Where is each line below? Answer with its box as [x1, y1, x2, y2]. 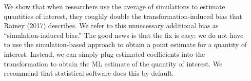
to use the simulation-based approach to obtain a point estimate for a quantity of [4, 39, 247, 49]
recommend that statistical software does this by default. [4, 68, 174, 78]
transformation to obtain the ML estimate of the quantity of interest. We [4, 58, 223, 68]
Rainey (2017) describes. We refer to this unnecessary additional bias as [4, 20, 219, 31]
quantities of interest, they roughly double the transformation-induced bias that [4, 11, 242, 21]
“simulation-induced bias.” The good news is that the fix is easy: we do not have [4, 30, 244, 40]
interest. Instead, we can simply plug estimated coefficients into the [4, 49, 205, 59]
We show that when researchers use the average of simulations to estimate [4, 1, 225, 11]
